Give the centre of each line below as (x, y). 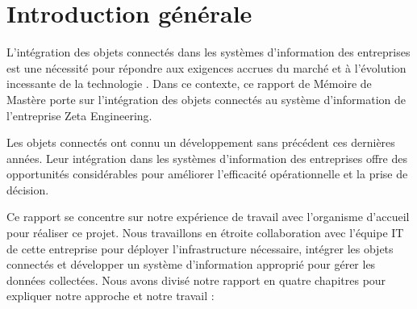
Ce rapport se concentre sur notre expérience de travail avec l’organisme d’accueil (208, 217)
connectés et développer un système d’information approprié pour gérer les (191, 264)
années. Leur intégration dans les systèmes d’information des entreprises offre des (207, 158)
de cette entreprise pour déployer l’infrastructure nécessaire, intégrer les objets (200, 248)
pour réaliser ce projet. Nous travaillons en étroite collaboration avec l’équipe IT (205, 233)
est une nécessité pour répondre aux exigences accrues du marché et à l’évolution (206, 67)
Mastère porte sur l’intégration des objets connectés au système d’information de (206, 99)
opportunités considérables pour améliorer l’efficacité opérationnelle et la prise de (207, 174)
